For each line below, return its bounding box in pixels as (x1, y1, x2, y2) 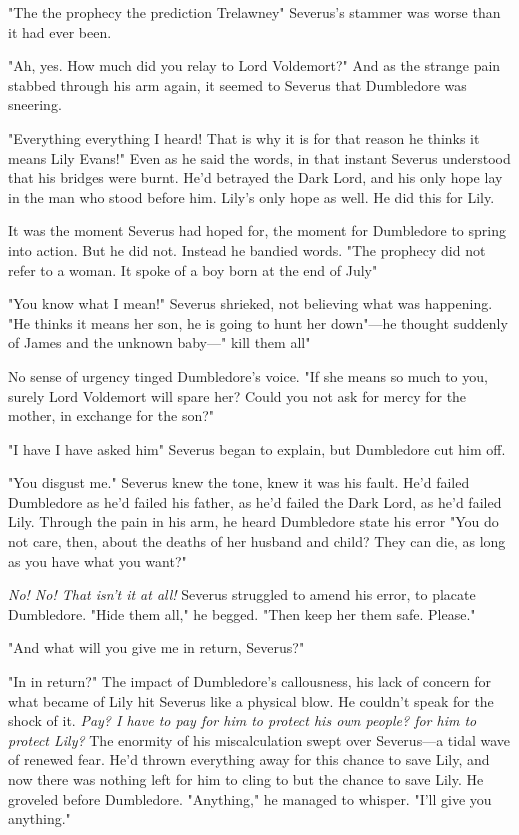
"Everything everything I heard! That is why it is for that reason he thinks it (8, 127, 480, 148)
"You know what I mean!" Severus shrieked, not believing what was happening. (8, 293, 493, 314)
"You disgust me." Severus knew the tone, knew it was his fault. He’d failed (8, 472, 470, 493)
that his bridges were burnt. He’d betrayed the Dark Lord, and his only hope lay (8, 167, 503, 188)
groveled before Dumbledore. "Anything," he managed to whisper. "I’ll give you (8, 788, 492, 809)
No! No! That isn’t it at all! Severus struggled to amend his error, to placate (8, 584, 476, 605)
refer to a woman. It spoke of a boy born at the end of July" (8, 259, 378, 280)
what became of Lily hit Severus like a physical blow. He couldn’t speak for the (8, 690, 494, 711)
